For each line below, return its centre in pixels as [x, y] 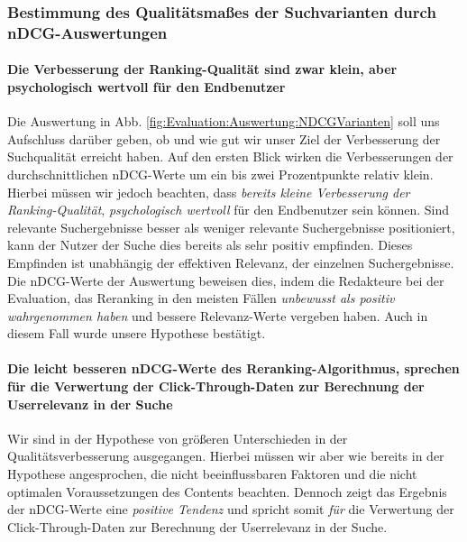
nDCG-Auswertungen [87, 32]
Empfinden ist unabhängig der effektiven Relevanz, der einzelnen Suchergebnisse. [231, 262]
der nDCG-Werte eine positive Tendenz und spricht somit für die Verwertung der [231, 509]
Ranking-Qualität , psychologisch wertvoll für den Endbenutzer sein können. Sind [229, 210]
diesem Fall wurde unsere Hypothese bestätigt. [137, 333]
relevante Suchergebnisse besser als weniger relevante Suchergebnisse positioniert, [231, 227]
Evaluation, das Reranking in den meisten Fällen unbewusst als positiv [201, 298]
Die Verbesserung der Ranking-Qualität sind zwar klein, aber [202, 69]
